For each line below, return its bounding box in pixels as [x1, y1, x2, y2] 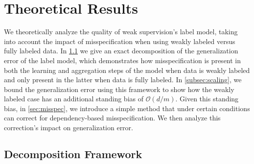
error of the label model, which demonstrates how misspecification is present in [4, 55, 241, 65]
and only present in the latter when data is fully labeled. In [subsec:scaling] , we [4, 74, 242, 85]
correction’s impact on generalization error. [4, 122, 133, 133]
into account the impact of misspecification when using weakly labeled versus [4, 36, 235, 46]
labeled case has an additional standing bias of [4, 94, 143, 104]
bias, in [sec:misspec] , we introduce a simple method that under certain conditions [4, 103, 250, 113]
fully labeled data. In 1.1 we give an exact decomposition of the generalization [4, 46, 238, 56]
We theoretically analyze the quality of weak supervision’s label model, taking [4, 26, 238, 37]
